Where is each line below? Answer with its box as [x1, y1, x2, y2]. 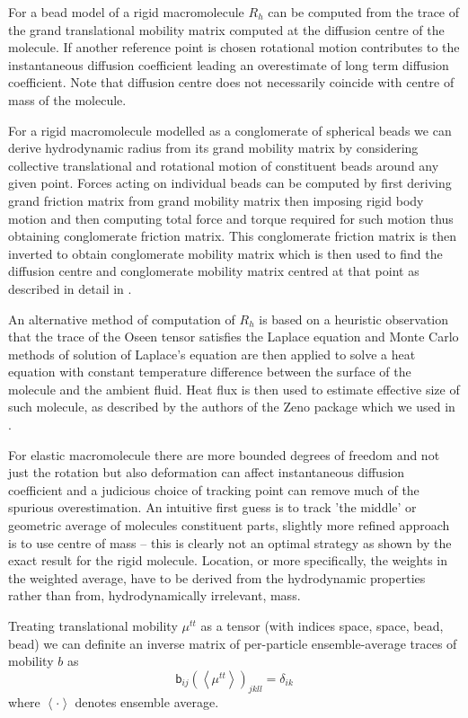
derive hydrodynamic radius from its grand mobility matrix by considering [8, 138, 419, 157]
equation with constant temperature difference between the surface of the [8, 362, 411, 381]
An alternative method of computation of [8, 309, 235, 328]
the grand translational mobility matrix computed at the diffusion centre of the [8, 20, 445, 39]
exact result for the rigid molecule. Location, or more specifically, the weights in [8, 551, 448, 570]
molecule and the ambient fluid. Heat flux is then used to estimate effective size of [8, 379, 460, 398]
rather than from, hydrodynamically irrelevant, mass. [8, 586, 301, 605]
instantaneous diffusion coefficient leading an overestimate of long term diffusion [8, 55, 449, 74]
